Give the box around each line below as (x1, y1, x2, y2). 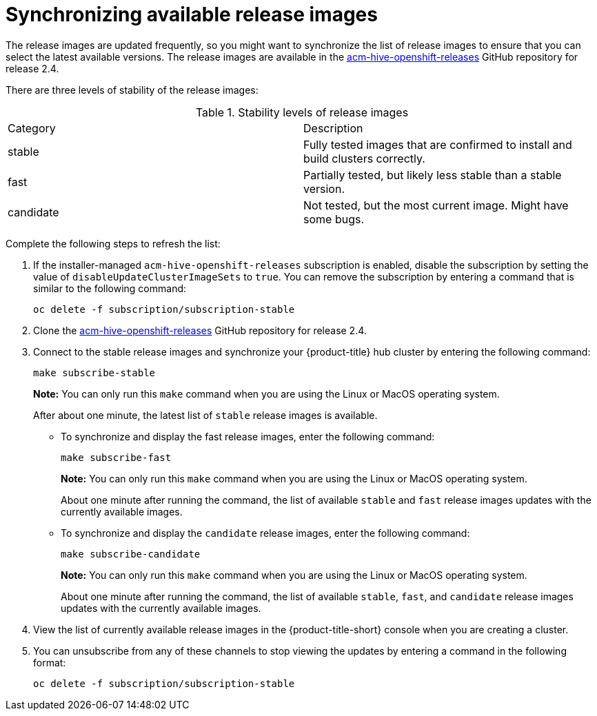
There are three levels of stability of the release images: (6, 83, 259, 96)
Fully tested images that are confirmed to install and (303, 137, 572, 152)
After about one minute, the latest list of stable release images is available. (33, 409, 378, 421)
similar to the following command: (33, 282, 187, 294)
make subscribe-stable (33, 367, 156, 378)
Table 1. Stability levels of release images (195, 105, 409, 119)
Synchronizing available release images (6, 3, 378, 26)
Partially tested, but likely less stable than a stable (303, 167, 562, 182)
